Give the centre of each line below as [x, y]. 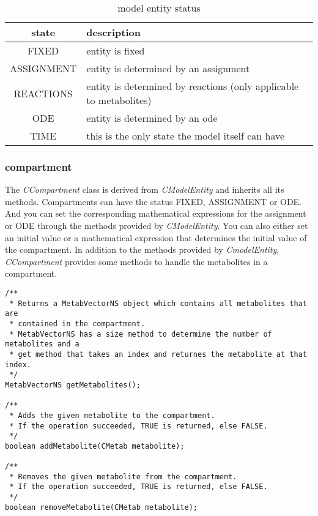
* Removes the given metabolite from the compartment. [123, 477]
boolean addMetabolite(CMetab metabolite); [95, 446]
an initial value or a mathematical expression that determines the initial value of [156, 237]
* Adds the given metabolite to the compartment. [112, 415]
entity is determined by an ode [152, 118]
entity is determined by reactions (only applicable [193, 86]
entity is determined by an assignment [168, 68]
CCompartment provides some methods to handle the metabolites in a [136, 261]
